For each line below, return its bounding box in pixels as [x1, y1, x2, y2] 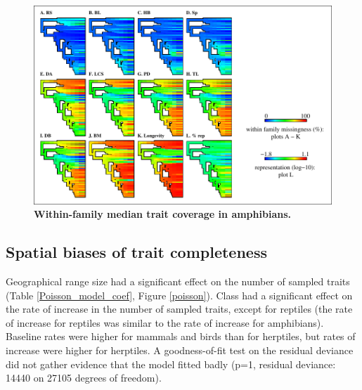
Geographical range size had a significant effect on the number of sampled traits [6, 274, 350, 289]
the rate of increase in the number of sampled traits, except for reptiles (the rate [6, 301, 353, 316]
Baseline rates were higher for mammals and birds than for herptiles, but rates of [6, 329, 356, 344]
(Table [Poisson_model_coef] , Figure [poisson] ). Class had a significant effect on [6, 287, 353, 302]
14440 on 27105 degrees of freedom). [6, 370, 162, 385]
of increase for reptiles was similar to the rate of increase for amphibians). [6, 315, 324, 330]
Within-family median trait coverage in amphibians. [34, 207, 291, 221]
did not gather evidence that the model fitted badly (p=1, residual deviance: [6, 356, 336, 371]
